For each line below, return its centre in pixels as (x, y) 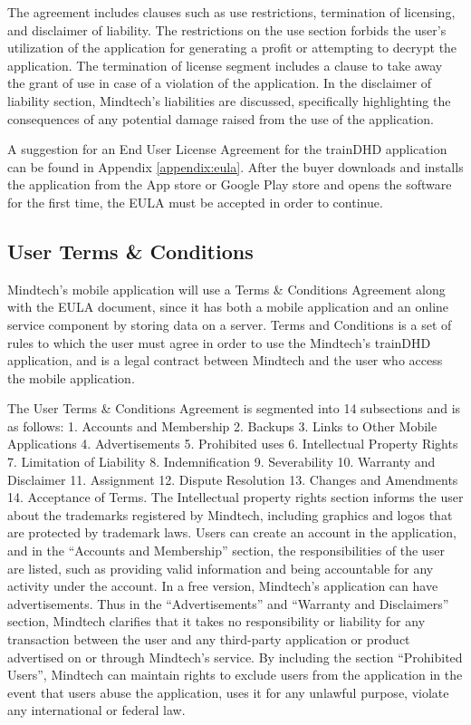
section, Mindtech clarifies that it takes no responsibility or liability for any (216, 621)
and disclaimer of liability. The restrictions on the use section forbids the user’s (227, 29)
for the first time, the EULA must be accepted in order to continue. (195, 202)
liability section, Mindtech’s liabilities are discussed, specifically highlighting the (229, 100)
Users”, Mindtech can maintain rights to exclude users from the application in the (235, 675)
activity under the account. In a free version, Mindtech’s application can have (223, 586)
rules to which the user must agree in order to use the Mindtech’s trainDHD (219, 342)
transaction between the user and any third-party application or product (209, 639)
